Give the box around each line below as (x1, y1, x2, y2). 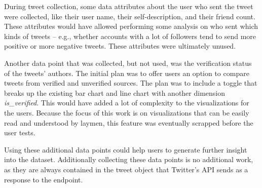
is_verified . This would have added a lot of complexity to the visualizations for (4, 97, 249, 108)
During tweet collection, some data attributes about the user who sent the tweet (4, 1, 253, 11)
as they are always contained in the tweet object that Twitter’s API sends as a (4, 164, 248, 174)
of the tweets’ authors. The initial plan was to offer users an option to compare (4, 67, 249, 78)
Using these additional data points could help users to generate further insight (4, 144, 247, 155)
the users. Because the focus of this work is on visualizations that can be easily (4, 107, 249, 118)
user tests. (4, 127, 35, 138)
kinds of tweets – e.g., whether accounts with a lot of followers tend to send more (4, 30, 256, 41)
